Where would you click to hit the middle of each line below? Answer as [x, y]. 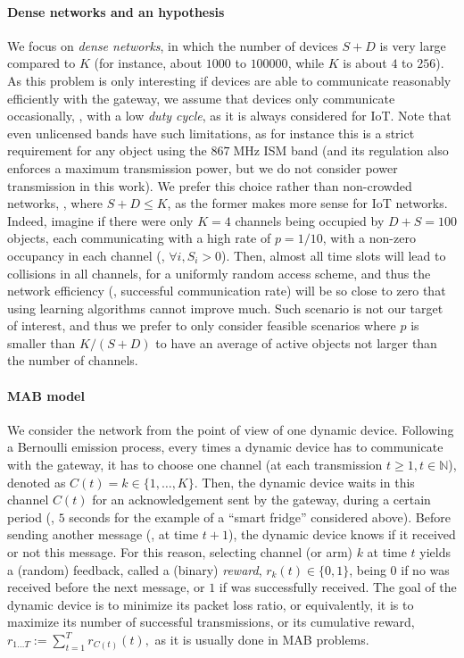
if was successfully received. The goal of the [338, 587]
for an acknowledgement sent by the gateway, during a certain [261, 500]
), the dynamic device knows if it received [342, 534]
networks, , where [55, 203]
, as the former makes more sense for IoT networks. [307, 203]
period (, [31, 516]
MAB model [46, 395]
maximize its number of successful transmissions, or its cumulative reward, [211, 622]
